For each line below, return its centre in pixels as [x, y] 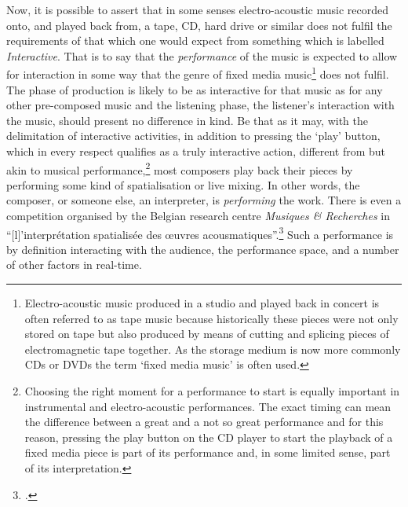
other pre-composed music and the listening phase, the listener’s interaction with [200, 105]
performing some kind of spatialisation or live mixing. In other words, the [183, 184]
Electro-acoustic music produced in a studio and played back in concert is [202, 303]
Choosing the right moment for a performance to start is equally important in [212, 391]
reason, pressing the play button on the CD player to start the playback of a [209, 437]
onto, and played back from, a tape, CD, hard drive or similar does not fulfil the [199, 25]
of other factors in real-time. [74, 265]
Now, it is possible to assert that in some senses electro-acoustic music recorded [198, 9]
